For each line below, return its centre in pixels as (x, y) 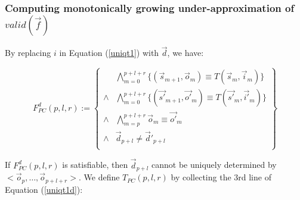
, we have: (185, 53)
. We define (99, 177)
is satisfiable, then (95, 165)
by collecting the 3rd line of (221, 177)
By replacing (28, 53)
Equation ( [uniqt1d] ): (44, 189)
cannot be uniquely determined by (214, 165)
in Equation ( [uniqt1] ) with (109, 53)
